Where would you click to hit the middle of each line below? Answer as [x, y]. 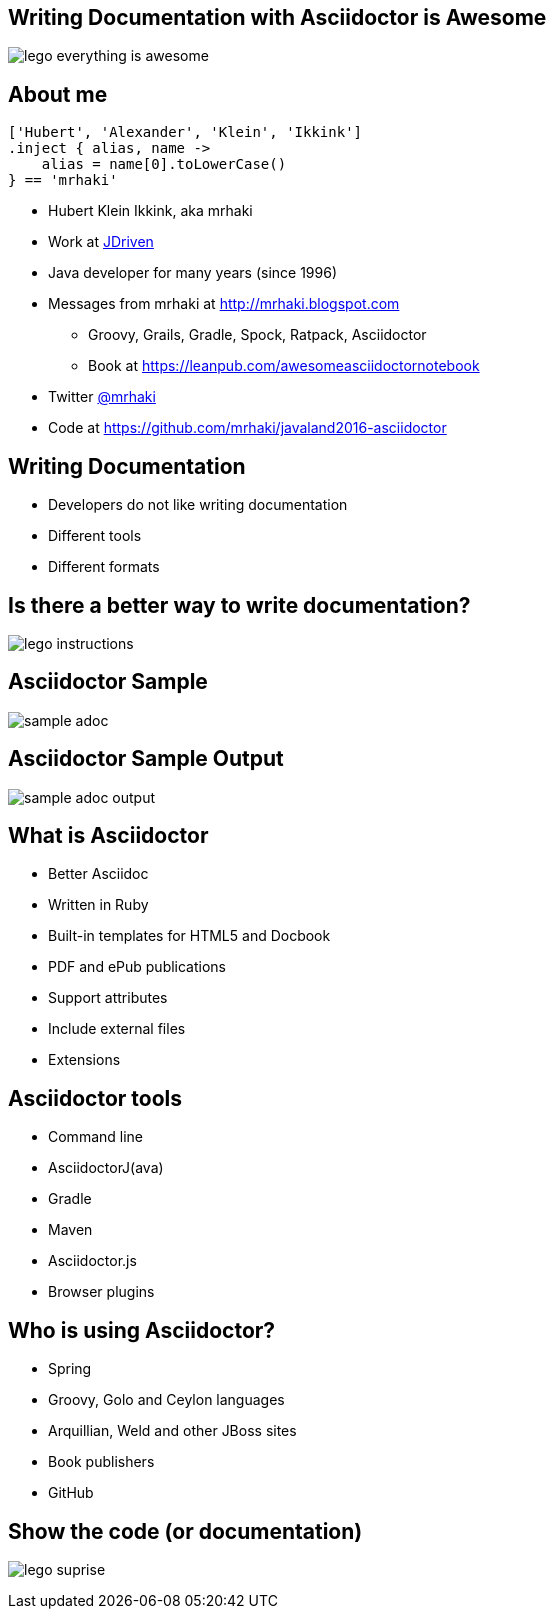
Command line [96, 1137]
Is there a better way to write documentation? [239, 605]
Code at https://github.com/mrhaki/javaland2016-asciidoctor [247, 428]
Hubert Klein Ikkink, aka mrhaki [150, 211]
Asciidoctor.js [92, 1261]
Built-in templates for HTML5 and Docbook [189, 936]
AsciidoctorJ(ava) [106, 1168]
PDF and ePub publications [137, 967]
